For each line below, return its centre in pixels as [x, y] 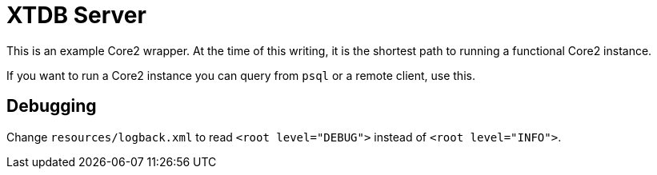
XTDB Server [76, 15]
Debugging [52, 106]
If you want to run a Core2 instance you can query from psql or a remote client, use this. [241, 75]
